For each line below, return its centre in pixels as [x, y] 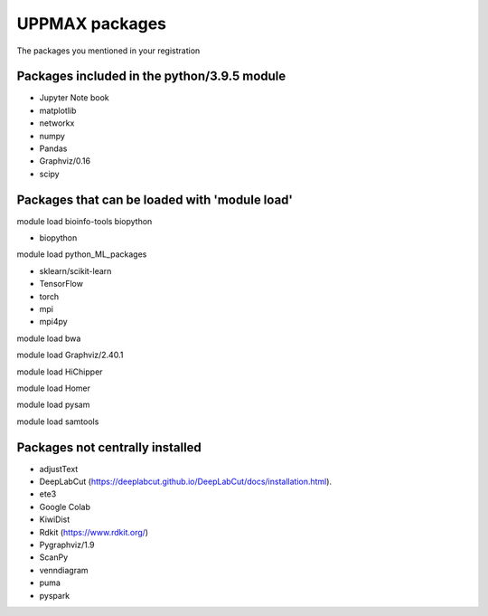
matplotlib [58, 110]
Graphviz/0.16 [65, 161]
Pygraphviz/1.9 [67, 545]
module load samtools [58, 422]
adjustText [59, 469]
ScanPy [54, 557]
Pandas [53, 148]
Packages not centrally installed [109, 447]
